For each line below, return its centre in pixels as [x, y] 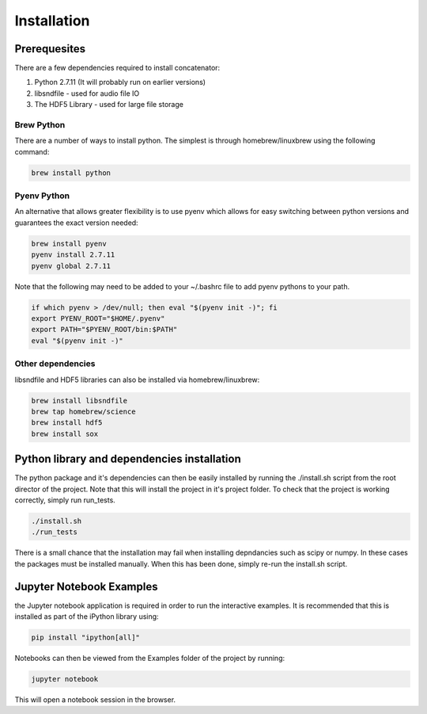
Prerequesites [50, 49]
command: [32, 151]
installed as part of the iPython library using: [87, 617]
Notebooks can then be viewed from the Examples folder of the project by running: [149, 658]
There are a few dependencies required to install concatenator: [117, 68]
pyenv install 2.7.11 [73, 255]
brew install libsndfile [79, 401]
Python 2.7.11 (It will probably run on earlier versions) [120, 82]
